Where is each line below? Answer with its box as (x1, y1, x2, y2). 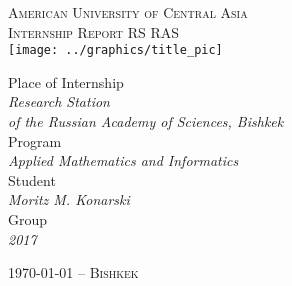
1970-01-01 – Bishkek (8, 262, 139, 283)
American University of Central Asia (8, 2, 248, 22)
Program (8, 130, 62, 151)
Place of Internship (8, 71, 124, 92)
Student (8, 169, 56, 190)
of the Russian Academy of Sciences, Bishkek (8, 111, 284, 132)
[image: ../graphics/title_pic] (8, 43, 223, 58)
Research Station (8, 91, 110, 112)
